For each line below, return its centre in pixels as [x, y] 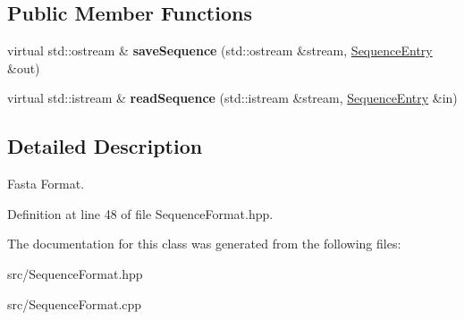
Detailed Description [105, 146]
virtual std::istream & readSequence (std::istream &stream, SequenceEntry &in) [232, 98]
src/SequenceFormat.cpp [75, 303]
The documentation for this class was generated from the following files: [204, 244]
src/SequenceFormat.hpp [75, 273]
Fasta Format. [46, 184]
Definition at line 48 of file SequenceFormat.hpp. [140, 213]
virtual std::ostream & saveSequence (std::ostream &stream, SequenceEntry [220, 51]
